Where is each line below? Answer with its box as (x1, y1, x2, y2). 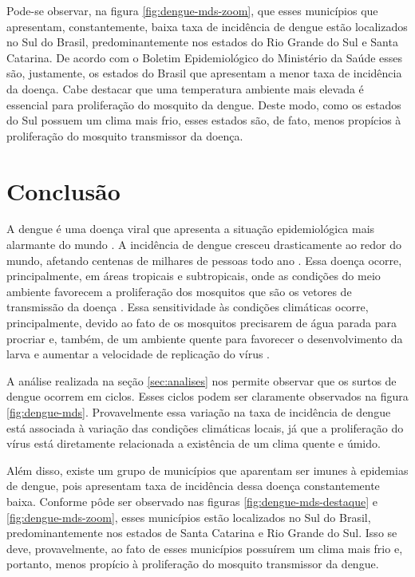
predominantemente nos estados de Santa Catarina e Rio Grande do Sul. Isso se (6, 524, 397, 541)
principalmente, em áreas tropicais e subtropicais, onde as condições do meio (6, 267, 381, 284)
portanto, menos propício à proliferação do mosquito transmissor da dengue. (6, 555, 379, 572)
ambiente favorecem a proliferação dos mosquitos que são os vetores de (6, 283, 352, 299)
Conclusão (6, 174, 121, 207)
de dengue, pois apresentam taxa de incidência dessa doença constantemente (6, 477, 380, 494)
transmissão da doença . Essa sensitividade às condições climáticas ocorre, (6, 298, 369, 315)
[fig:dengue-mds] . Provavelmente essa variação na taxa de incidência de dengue (6, 404, 391, 420)
